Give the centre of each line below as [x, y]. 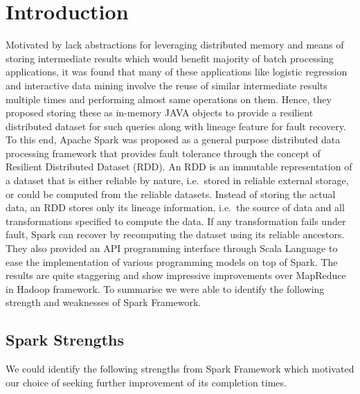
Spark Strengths [65, 340]
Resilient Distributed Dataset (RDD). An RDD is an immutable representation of [179, 167]
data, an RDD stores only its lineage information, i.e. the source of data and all [175, 207]
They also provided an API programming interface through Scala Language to [172, 248]
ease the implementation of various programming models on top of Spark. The [172, 261]
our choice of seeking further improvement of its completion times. [146, 382]
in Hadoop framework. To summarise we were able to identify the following [165, 288]
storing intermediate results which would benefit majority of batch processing [170, 58]
